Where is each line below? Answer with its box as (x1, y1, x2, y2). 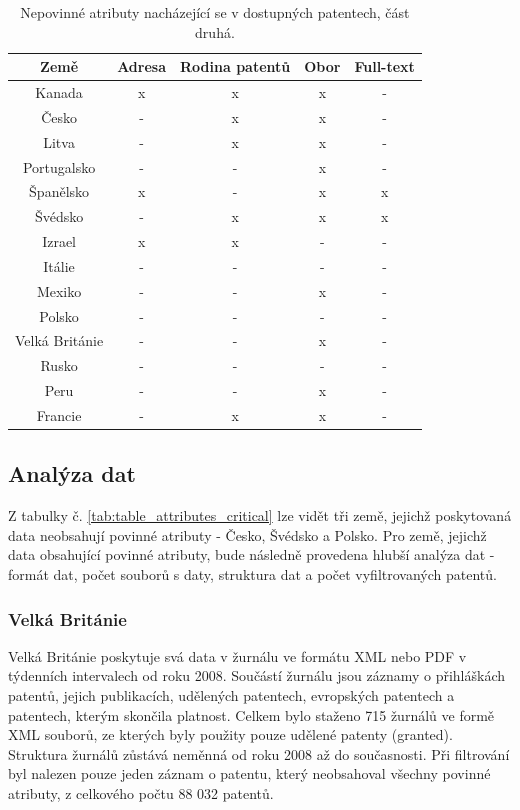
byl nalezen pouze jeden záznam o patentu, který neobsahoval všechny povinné (8, 763, 491, 784)
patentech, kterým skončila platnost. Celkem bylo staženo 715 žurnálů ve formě (8, 704, 495, 725)
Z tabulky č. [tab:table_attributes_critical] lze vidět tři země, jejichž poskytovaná (8, 505, 512, 526)
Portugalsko (22, 156, 96, 177)
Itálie (43, 255, 75, 276)
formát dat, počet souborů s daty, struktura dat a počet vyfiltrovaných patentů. (8, 564, 497, 585)
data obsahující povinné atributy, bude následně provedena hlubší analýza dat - (8, 544, 495, 565)
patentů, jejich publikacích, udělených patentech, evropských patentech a (8, 685, 455, 706)
